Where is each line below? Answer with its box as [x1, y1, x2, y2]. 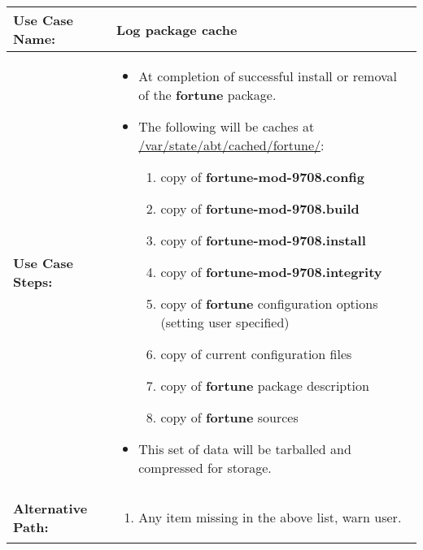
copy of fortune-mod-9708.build [160, 199, 360, 218]
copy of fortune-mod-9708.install [160, 231, 366, 249]
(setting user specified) [160, 313, 290, 331]
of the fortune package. [138, 85, 277, 104]
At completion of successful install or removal [138, 67, 397, 85]
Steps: [13, 271, 53, 291]
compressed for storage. [138, 458, 272, 477]
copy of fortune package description [160, 376, 369, 395]
